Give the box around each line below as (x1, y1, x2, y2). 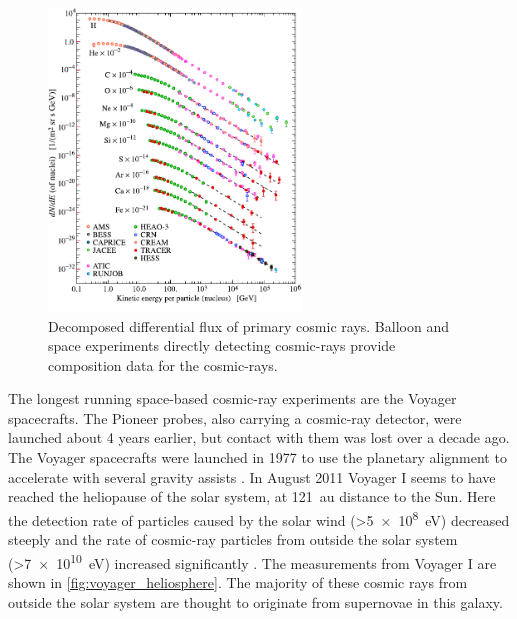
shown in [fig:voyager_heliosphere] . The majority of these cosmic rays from (8, 571, 468, 592)
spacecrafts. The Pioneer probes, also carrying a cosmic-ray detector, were (8, 407, 462, 428)
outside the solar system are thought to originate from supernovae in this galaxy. (8, 591, 503, 612)
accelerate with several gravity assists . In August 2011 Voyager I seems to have (8, 466, 496, 487)
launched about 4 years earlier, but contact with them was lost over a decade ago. (8, 427, 510, 448)
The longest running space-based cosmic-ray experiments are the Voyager (8, 388, 457, 409)
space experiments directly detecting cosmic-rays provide (48, 335, 396, 356)
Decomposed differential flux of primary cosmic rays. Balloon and (48, 315, 449, 336)
